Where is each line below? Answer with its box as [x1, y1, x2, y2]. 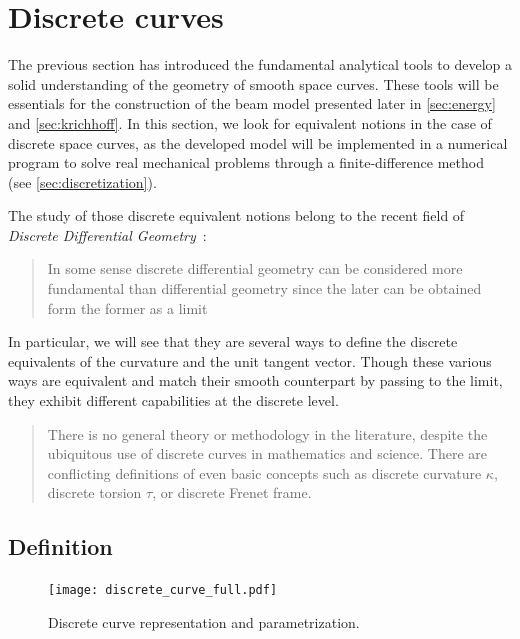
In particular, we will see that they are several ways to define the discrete [8, 331, 458, 352]
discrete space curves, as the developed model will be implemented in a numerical [8, 132, 508, 153]
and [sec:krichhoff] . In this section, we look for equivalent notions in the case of [8, 112, 492, 133]
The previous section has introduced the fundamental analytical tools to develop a [8, 54, 513, 75]
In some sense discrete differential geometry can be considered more [47, 258, 463, 279]
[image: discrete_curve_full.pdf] [48, 583, 278, 598]
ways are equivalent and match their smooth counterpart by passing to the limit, [8, 370, 503, 391]
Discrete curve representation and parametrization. [48, 611, 360, 632]
